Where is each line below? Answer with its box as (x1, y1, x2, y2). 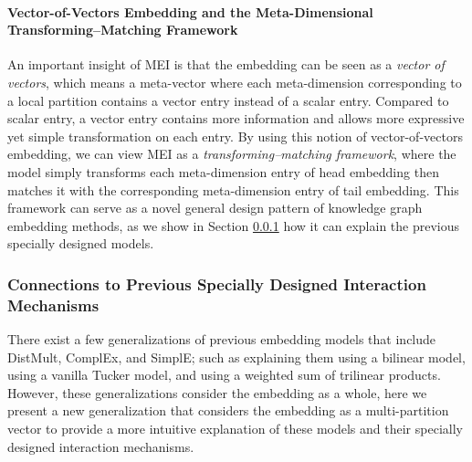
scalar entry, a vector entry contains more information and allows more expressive (7, 109, 465, 128)
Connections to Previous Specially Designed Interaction (7, 272, 426, 295)
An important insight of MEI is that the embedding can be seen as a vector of (7, 55, 445, 74)
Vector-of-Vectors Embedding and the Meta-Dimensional (7, 2, 373, 21)
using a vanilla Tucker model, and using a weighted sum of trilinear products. (7, 365, 441, 384)
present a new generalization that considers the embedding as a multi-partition (7, 401, 449, 420)
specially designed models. (7, 234, 154, 253)
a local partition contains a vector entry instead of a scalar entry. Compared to (7, 90, 449, 110)
